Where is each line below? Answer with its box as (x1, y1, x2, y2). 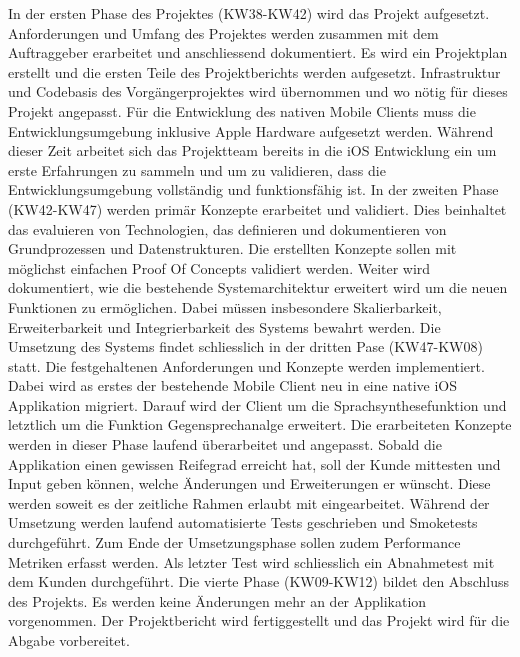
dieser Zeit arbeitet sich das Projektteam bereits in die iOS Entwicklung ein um (8, 140, 497, 161)
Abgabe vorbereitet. (8, 630, 130, 650)
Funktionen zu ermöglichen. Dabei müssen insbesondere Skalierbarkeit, (8, 296, 442, 317)
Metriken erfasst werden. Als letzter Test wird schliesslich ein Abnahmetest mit (8, 551, 495, 572)
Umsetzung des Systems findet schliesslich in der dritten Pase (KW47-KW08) (8, 336, 483, 357)
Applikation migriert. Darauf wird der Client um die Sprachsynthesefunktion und (8, 394, 507, 415)
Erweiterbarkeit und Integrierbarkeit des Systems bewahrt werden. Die (8, 316, 441, 337)
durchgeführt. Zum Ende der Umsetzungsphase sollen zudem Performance (8, 532, 461, 553)
